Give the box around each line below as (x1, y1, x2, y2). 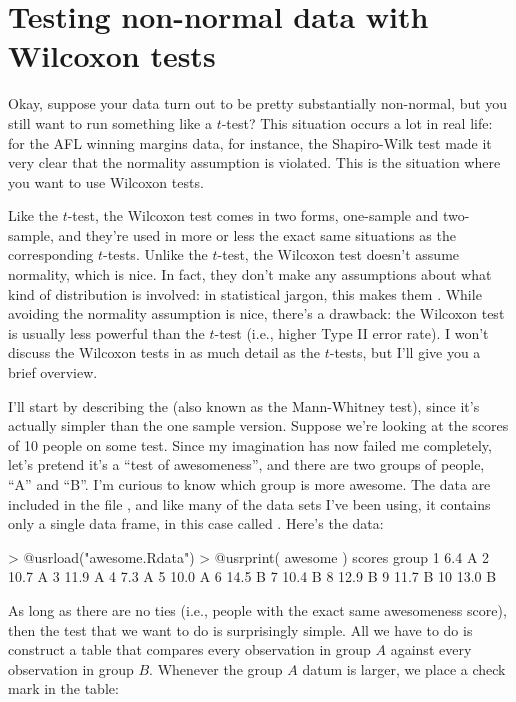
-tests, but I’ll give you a (329, 342, 481, 363)
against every (390, 639, 472, 660)
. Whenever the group (149, 658, 283, 679)
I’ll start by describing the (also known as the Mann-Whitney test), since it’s (8, 395, 480, 416)
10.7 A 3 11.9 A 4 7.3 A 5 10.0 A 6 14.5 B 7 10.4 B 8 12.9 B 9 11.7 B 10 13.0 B (8, 566, 497, 587)
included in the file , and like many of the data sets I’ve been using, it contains (8, 493, 491, 514)
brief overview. (8, 362, 98, 383)
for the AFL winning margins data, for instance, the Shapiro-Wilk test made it (8, 132, 492, 153)
